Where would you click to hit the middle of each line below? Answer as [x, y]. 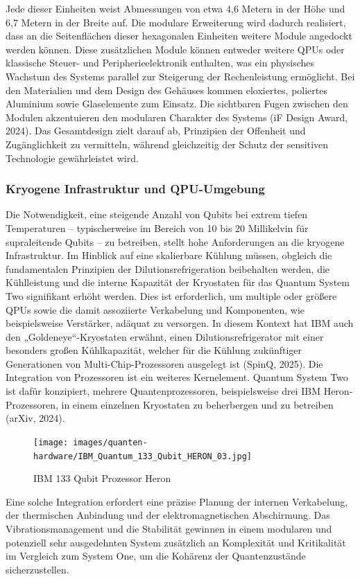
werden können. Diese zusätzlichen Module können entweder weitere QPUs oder [175, 49]
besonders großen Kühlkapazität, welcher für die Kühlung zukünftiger [154, 350]
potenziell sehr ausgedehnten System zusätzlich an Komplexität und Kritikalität [176, 542]
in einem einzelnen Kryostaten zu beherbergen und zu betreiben [197, 404]
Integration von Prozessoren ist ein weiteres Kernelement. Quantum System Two [177, 377]
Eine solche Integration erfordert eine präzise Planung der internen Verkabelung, [177, 501]
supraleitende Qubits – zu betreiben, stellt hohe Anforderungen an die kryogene [175, 241]
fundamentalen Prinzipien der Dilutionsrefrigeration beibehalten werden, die [168, 268]
